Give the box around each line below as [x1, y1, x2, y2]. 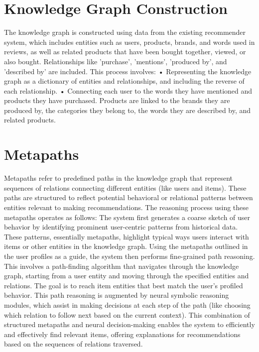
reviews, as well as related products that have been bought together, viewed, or [4, 46, 246, 57]
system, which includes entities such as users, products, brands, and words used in [4, 36, 255, 47]
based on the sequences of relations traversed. [4, 339, 143, 349]
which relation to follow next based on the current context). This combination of [4, 309, 250, 320]
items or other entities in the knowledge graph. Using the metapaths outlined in [4, 241, 248, 251]
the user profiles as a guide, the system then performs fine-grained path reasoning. [4, 250, 255, 261]
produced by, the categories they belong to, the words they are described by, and [4, 105, 251, 115]
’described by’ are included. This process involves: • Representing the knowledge [4, 66, 252, 76]
